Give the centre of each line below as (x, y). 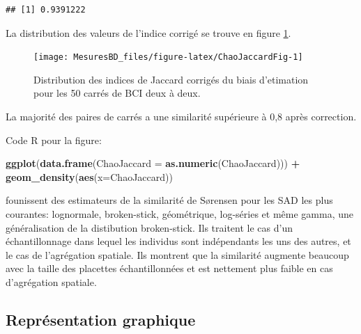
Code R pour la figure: (54, 140)
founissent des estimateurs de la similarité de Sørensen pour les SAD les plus (169, 200)
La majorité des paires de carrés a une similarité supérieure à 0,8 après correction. (181, 117)
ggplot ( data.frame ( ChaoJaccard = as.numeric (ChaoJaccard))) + (153, 163)
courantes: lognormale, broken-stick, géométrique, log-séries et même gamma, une (179, 214)
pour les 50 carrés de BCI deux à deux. (117, 93)
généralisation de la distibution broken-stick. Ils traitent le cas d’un (149, 227)
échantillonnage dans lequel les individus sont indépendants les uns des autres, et (178, 241)
